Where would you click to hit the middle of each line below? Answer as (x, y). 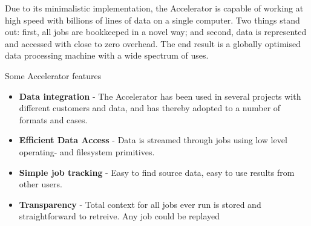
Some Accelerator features (53, 75)
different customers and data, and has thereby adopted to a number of (150, 108)
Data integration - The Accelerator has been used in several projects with (160, 96)
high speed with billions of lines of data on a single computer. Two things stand (152, 20)
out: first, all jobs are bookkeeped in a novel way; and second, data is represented (156, 32)
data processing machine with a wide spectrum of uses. (107, 55)
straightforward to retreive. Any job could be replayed (119, 216)
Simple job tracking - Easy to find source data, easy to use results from (157, 172)
